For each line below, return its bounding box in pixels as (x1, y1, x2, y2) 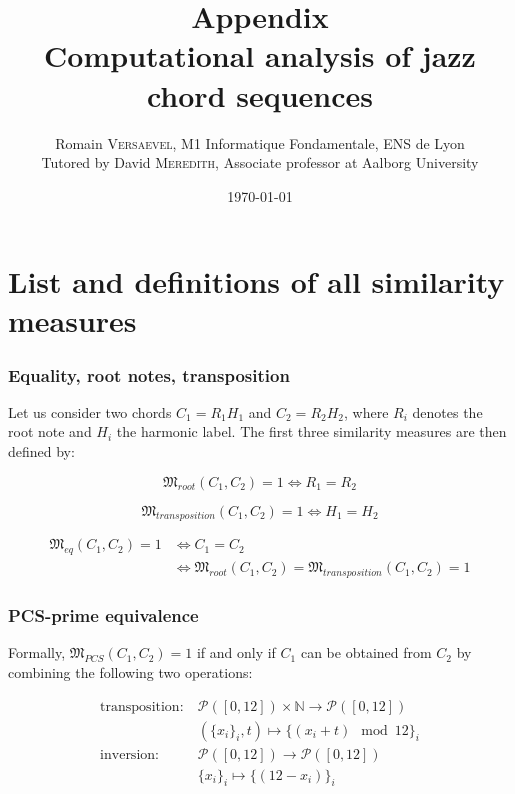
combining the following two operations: (8, 661, 253, 682)
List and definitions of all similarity (8, 261, 505, 302)
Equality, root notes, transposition (8, 362, 290, 387)
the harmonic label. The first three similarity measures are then (116, 421, 507, 442)
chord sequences (146, 74, 374, 115)
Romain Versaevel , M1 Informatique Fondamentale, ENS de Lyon (55, 132, 465, 153)
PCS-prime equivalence (8, 603, 199, 628)
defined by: (8, 441, 75, 462)
